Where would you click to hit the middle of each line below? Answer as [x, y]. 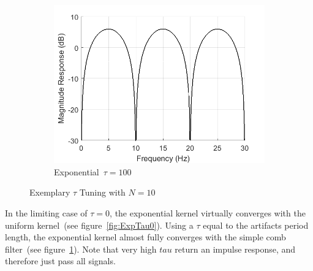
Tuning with [102, 192]
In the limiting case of [46, 212]
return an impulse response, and [235, 249]
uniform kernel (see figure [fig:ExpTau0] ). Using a [99, 225]
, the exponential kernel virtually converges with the [208, 212]
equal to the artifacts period [256, 225]
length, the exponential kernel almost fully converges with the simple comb [145, 237]
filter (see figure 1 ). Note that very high [81, 249]
